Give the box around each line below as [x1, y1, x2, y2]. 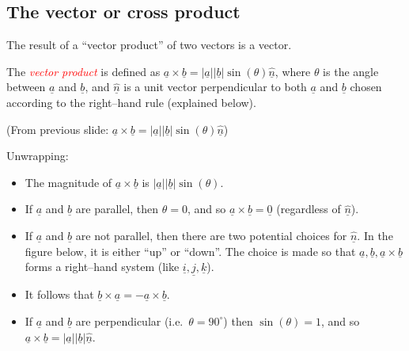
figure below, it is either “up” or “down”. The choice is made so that [25, 242, 356, 259]
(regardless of [276, 200, 341, 217]
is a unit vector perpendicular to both [123, 78, 307, 95]
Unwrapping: [6, 147, 69, 164]
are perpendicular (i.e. [75, 312, 184, 329]
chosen [350, 78, 382, 95]
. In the [357, 227, 393, 243]
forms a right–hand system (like [25, 258, 180, 275]
